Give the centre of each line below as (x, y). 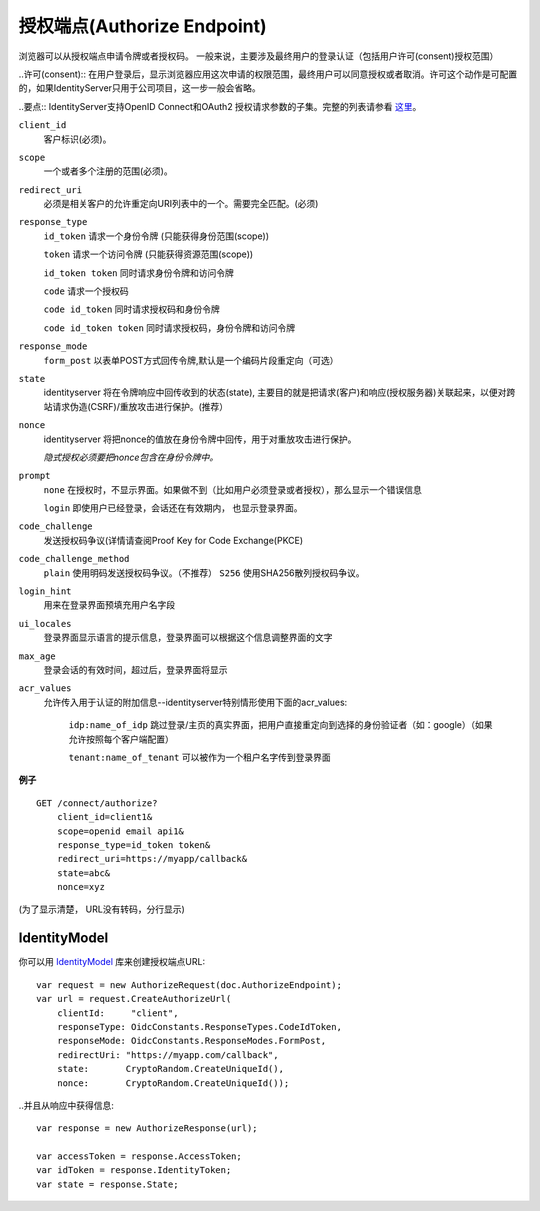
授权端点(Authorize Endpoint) (142, 26)
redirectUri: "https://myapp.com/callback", (167, 1054)
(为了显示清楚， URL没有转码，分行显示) (101, 909)
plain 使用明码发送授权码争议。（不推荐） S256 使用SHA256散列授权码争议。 (204, 572)
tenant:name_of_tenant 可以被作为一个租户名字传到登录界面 (199, 757)
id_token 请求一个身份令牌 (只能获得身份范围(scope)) (156, 236)
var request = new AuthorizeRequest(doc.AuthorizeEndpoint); (189, 984)
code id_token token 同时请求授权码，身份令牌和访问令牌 (169, 327)
